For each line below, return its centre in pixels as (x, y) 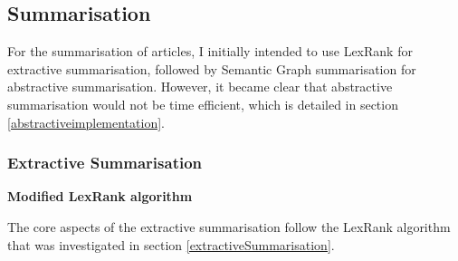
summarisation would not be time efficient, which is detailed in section (203, 104)
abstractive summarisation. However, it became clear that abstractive (200, 87)
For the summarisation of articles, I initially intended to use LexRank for (210, 51)
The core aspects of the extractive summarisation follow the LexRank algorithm (229, 226)
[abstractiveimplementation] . (86, 122)
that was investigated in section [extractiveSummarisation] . (171, 244)
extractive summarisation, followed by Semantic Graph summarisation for (212, 68)
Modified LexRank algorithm (100, 196)
